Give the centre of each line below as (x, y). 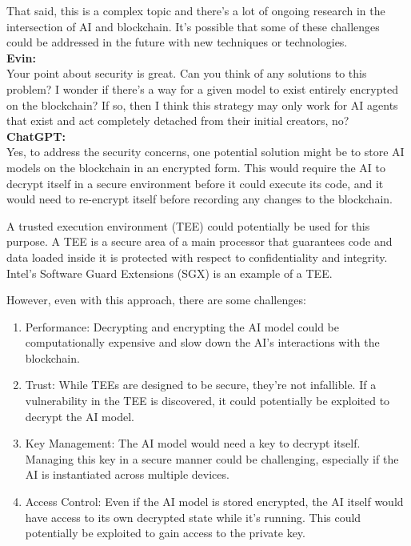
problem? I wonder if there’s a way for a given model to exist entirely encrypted (202, 88)
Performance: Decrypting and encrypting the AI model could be (182, 326)
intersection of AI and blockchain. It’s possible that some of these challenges (193, 26)
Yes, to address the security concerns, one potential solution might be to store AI (205, 152)
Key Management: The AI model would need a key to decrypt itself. (193, 443)
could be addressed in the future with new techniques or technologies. (177, 42)
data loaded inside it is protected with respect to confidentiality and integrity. (197, 257)
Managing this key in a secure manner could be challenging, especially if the (212, 458)
